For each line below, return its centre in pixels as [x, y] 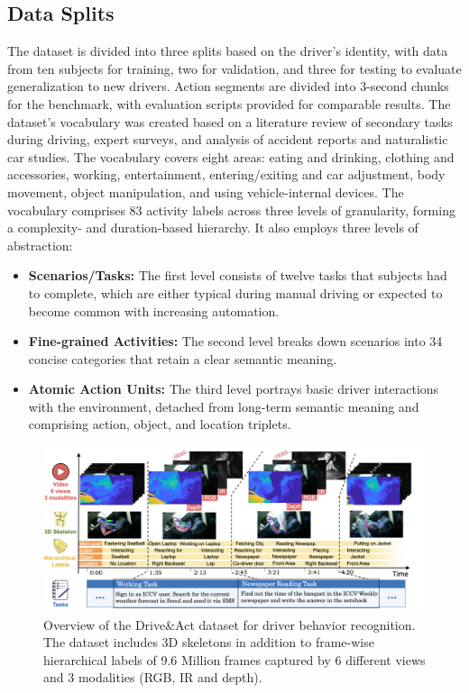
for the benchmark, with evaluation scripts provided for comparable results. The [229, 103]
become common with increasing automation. [154, 310]
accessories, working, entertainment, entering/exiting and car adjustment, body [226, 174]
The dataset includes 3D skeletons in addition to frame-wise [209, 642]
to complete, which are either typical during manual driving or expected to [235, 292]
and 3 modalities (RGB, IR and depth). [153, 677]
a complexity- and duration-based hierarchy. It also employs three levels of [213, 228]
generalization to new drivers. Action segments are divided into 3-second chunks [228, 86]
